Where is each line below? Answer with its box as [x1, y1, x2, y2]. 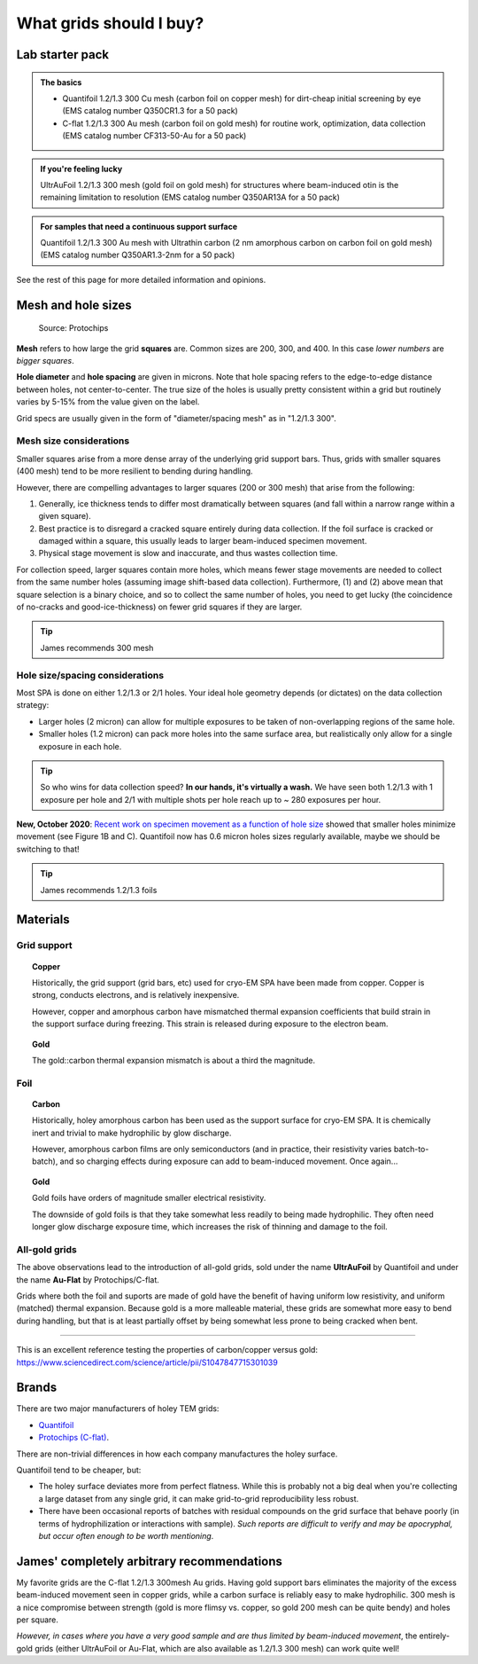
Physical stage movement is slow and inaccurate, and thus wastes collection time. [38, 548, 338, 559]
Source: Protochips [38, 323, 109, 334]
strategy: [16, 700, 50, 710]
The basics [40, 76, 82, 88]
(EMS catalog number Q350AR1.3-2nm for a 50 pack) [40, 249, 235, 261]
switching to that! [16, 844, 80, 854]
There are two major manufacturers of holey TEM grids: [16, 1403, 220, 1414]
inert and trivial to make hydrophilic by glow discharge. [32, 1127, 232, 1138]
